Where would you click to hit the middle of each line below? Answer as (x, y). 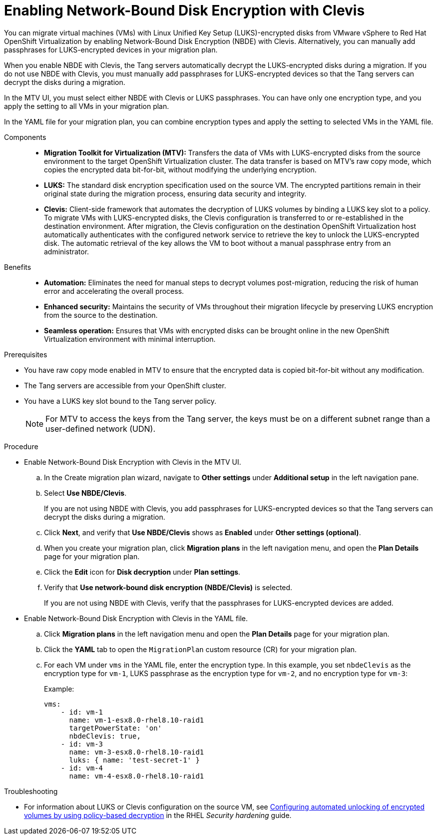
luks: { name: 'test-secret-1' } (134, 760)
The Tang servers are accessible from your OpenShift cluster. (125, 385)
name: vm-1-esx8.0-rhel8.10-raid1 (137, 720)
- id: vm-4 (82, 768)
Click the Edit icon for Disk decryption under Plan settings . (142, 572)
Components (25, 137)
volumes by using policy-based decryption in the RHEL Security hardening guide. (158, 815)
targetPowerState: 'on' (116, 728)
